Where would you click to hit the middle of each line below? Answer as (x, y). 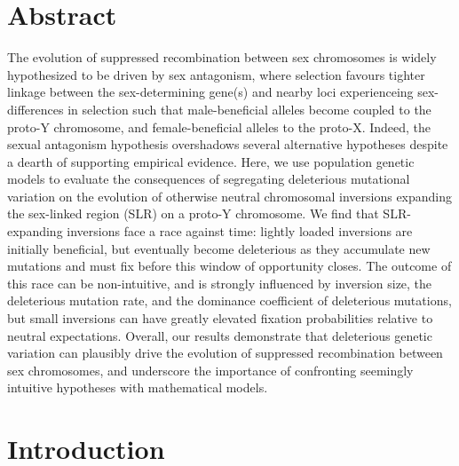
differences (36, 109)
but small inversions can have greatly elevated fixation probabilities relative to (220, 318)
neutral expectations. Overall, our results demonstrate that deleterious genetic (220, 335)
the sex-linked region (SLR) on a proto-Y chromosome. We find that (193, 213)
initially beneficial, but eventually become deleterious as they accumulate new (219, 248)
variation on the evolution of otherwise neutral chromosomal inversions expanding (230, 196)
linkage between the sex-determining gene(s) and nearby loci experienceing (210, 92)
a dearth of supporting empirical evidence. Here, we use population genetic (211, 161)
